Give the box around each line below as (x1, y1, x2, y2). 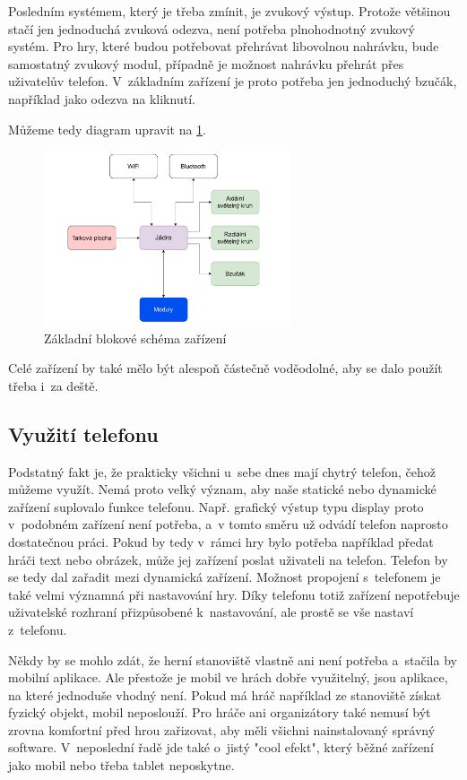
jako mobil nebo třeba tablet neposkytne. (8, 756, 235, 775)
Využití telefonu (8, 420, 159, 447)
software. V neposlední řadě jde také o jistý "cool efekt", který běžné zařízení (8, 738, 434, 757)
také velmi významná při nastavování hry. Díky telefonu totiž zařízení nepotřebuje (8, 585, 460, 603)
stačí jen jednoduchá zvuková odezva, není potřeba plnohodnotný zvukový (8, 19, 416, 38)
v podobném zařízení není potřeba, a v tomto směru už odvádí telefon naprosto (8, 515, 448, 533)
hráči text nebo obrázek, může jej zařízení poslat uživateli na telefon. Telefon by (8, 550, 448, 568)
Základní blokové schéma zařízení (44, 328, 227, 347)
